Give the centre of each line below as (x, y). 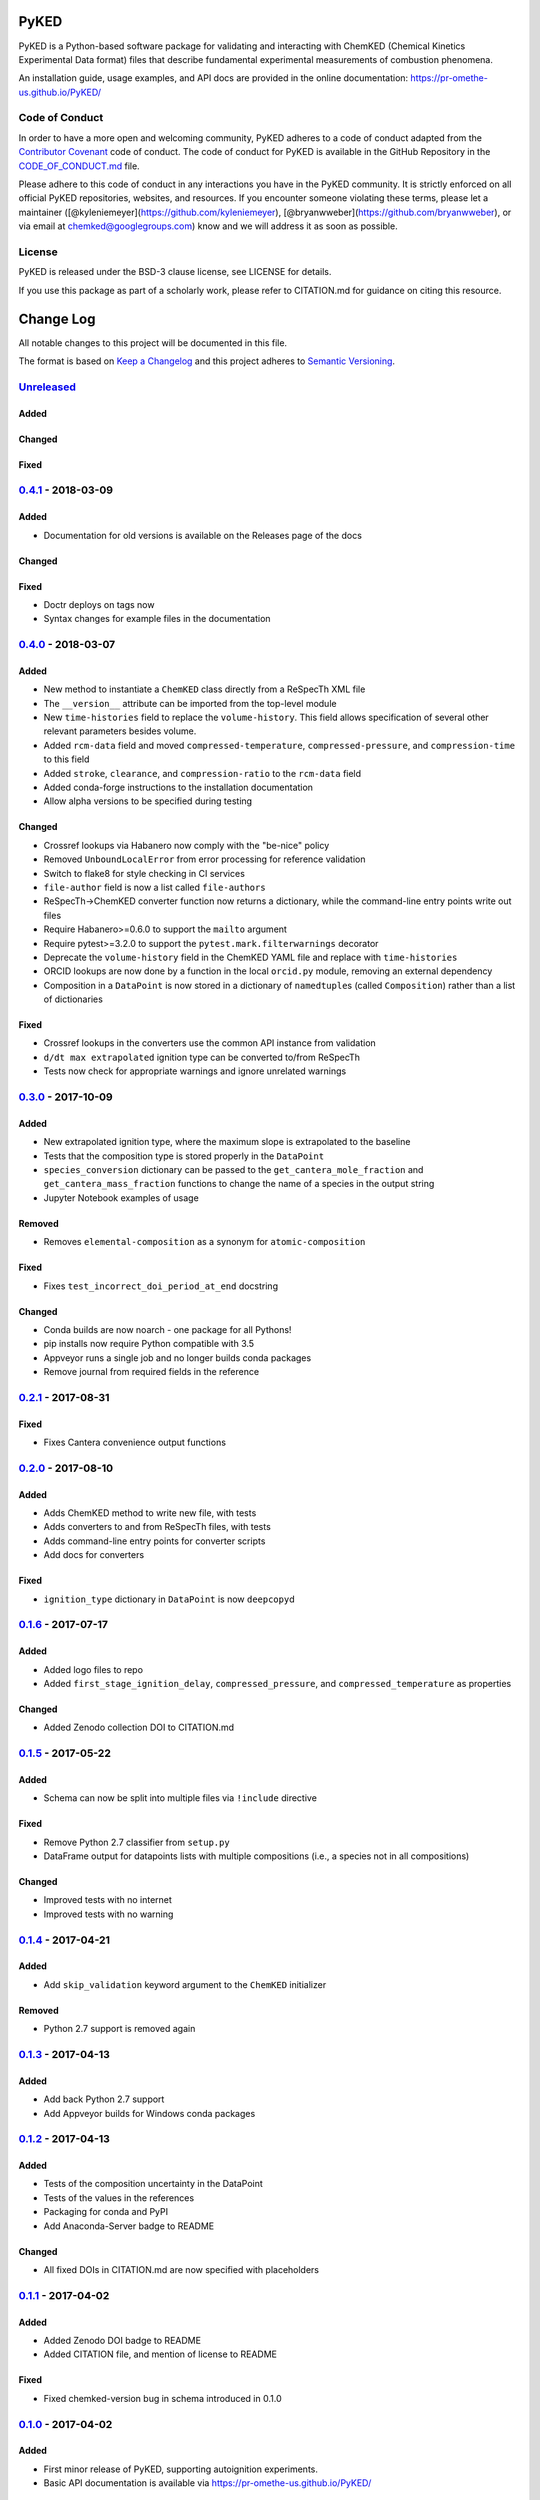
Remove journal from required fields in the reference (151, 1372)
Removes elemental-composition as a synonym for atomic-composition (204, 1242)
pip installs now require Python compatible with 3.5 (149, 1344)
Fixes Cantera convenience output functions (135, 1442)
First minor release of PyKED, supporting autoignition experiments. (181, 2469)
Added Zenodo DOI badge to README (122, 2340)
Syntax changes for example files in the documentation (157, 619)
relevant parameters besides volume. (120, 731)
